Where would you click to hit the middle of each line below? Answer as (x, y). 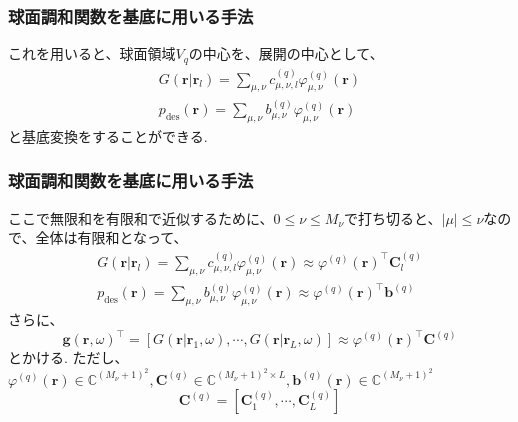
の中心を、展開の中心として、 (286, 53)
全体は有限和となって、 (111, 237)
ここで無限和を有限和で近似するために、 (141, 217)
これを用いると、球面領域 (92, 53)
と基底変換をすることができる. (108, 135)
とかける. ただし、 (68, 357)
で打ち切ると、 (393, 217)
